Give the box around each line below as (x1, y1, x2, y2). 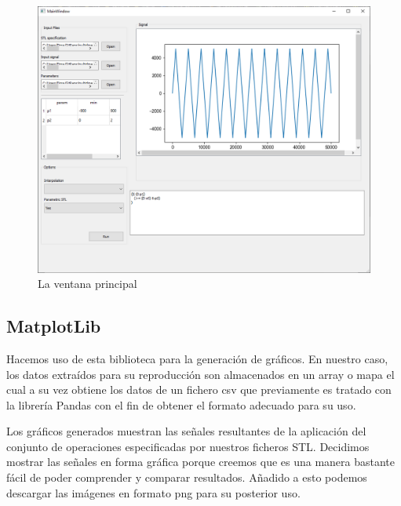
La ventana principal (38, 275, 137, 292)
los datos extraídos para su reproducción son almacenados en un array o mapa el (6, 366, 395, 382)
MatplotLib (6, 314, 101, 338)
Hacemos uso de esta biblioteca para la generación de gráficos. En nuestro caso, (6, 350, 388, 366)
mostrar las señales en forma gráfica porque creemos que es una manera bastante (6, 453, 396, 470)
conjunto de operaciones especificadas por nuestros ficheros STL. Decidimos (6, 438, 370, 454)
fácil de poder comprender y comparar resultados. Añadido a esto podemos (6, 469, 367, 486)
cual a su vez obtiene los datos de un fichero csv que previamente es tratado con (6, 381, 392, 398)
